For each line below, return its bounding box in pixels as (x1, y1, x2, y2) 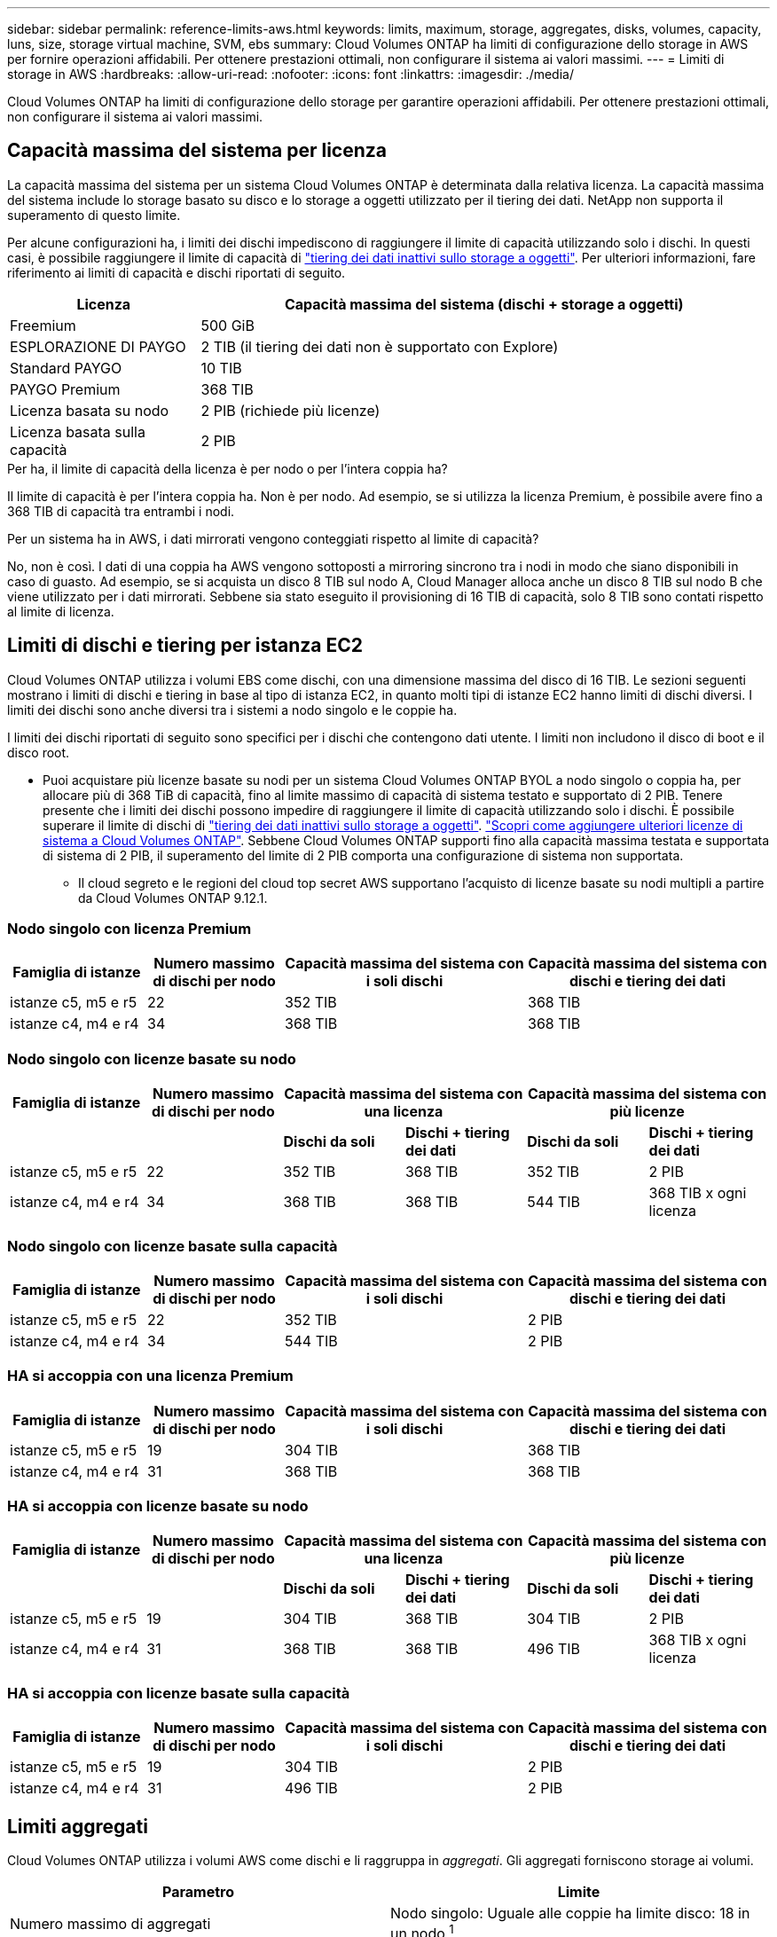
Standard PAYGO (10, 358, 122, 377)
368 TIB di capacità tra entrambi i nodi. (7, 503, 235, 519)
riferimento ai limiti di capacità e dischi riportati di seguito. (7, 264, 346, 280)
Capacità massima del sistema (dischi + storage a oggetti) (284, 294, 684, 313)
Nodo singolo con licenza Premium (7, 920, 252, 938)
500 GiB (200, 316, 255, 334)
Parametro (162, 1883, 234, 1902)
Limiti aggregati (7, 1815, 148, 1838)
